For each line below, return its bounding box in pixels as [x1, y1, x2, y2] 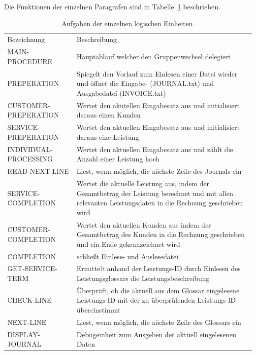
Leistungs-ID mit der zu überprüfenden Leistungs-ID [76, 295, 236, 305]
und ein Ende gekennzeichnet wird [76, 238, 180, 249]
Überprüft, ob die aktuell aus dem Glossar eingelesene [76, 285, 240, 295]
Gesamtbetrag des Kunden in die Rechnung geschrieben [76, 229, 245, 239]
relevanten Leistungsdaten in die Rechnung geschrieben [76, 197, 243, 208]
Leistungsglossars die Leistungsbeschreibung [76, 273, 210, 283]
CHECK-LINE [7, 295, 52, 305]
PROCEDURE [7, 56, 53, 66]
